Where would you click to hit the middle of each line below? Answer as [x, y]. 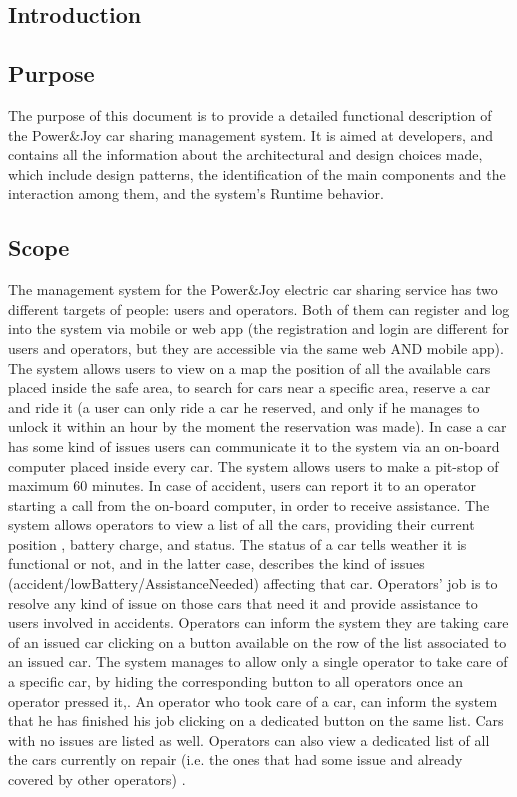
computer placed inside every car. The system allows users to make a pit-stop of [253, 465]
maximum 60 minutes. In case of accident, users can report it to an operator [242, 485]
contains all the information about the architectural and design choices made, [245, 154]
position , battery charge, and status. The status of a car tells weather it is [237, 543]
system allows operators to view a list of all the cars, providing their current [241, 524]
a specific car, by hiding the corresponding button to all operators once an [236, 681]
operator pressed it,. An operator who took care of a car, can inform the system [253, 700]
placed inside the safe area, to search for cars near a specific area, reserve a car [249, 387]
